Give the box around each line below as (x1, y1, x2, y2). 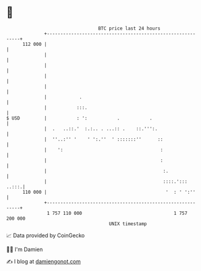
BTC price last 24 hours (98, 25, 161, 31)
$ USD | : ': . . (6, 115, 153, 121)
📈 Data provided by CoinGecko (6, 232, 85, 239)
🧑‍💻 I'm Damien (6, 246, 43, 253)
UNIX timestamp (109, 220, 147, 227)
